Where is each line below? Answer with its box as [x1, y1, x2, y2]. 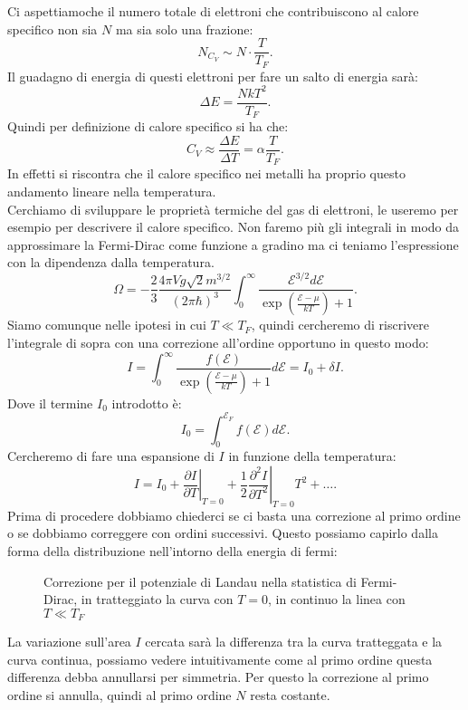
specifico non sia [7, 19, 98, 38]
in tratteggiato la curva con [81, 590, 234, 609]
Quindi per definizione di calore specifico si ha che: [7, 117, 289, 136]
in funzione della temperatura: [228, 446, 396, 465]
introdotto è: [111, 393, 182, 412]
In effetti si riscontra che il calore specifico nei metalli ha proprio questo [7, 164, 406, 183]
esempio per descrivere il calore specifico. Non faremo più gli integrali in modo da [7, 217, 459, 236]
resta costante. [250, 686, 330, 704]
